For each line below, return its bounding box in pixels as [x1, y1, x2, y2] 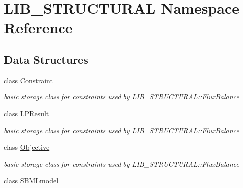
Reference [4, 17, 73, 38]
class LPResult [4, 108, 49, 118]
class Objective [4, 142, 50, 152]
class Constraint [4, 75, 53, 85]
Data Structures [4, 51, 88, 67]
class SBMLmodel [4, 175, 59, 186]
